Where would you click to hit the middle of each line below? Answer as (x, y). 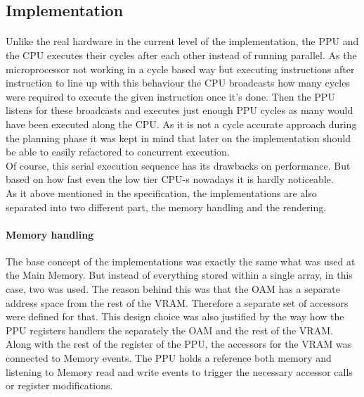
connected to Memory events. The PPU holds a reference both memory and (169, 358)
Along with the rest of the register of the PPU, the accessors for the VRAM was (179, 344)
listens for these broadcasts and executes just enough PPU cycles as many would (180, 110)
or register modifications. (59, 385)
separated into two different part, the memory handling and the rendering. (166, 207)
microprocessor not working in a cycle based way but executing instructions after (180, 69)
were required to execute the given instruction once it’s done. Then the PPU (170, 96)
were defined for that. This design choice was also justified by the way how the (175, 316)
